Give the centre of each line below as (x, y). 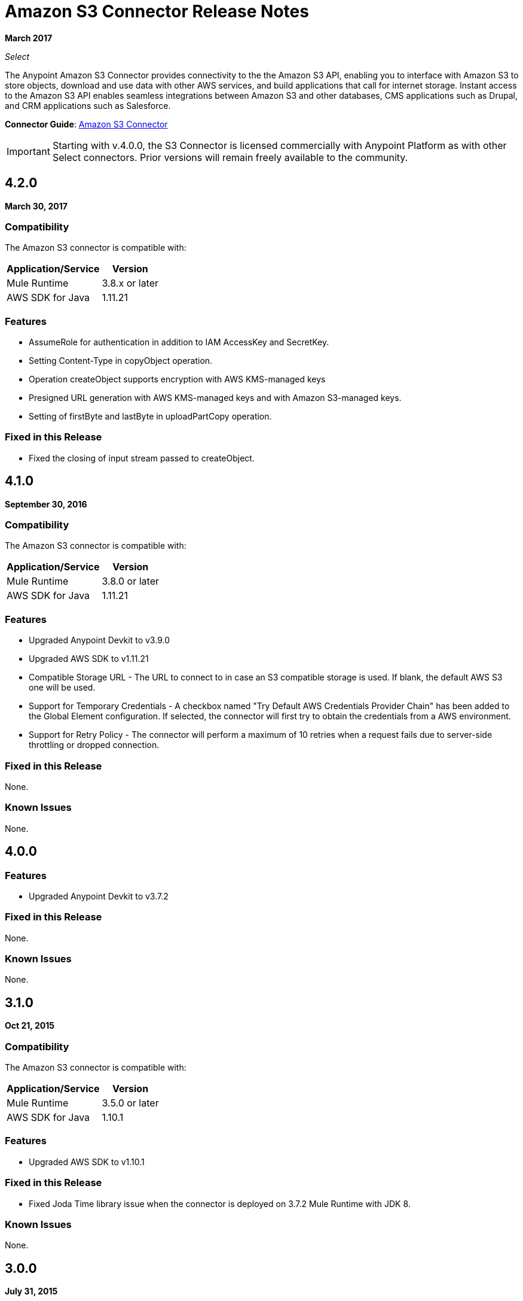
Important (28, 151)
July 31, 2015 (31, 1291)
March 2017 (29, 38)
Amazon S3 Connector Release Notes (157, 11)
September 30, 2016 (46, 504)
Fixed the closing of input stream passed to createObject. (142, 458)
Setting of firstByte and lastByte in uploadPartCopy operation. (150, 417)
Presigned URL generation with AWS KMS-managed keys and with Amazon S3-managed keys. (215, 398)
